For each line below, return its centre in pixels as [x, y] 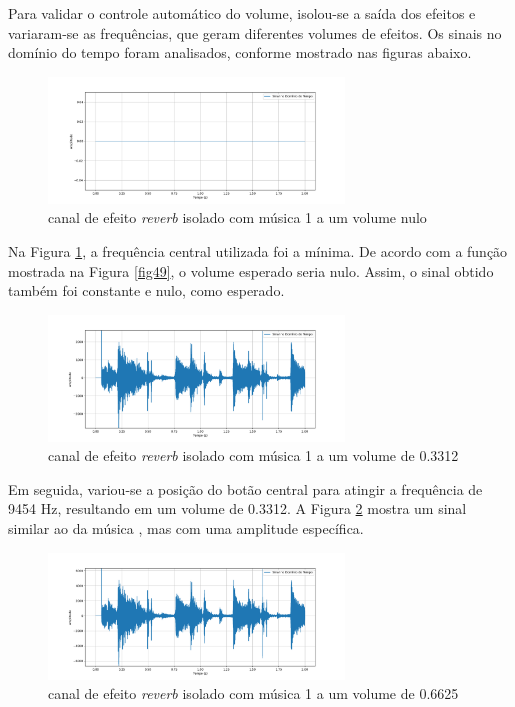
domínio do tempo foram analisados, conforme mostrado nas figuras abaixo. [240, 52]
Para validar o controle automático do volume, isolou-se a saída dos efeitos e [242, 13]
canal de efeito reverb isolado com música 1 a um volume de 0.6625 [253, 693]
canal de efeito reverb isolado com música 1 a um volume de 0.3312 [253, 455]
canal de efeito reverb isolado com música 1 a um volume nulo [237, 217]
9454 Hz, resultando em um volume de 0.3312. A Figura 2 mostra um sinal [237, 508]
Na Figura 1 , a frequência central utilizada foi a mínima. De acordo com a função [258, 250]
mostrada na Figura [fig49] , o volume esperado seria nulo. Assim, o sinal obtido [251, 270]
